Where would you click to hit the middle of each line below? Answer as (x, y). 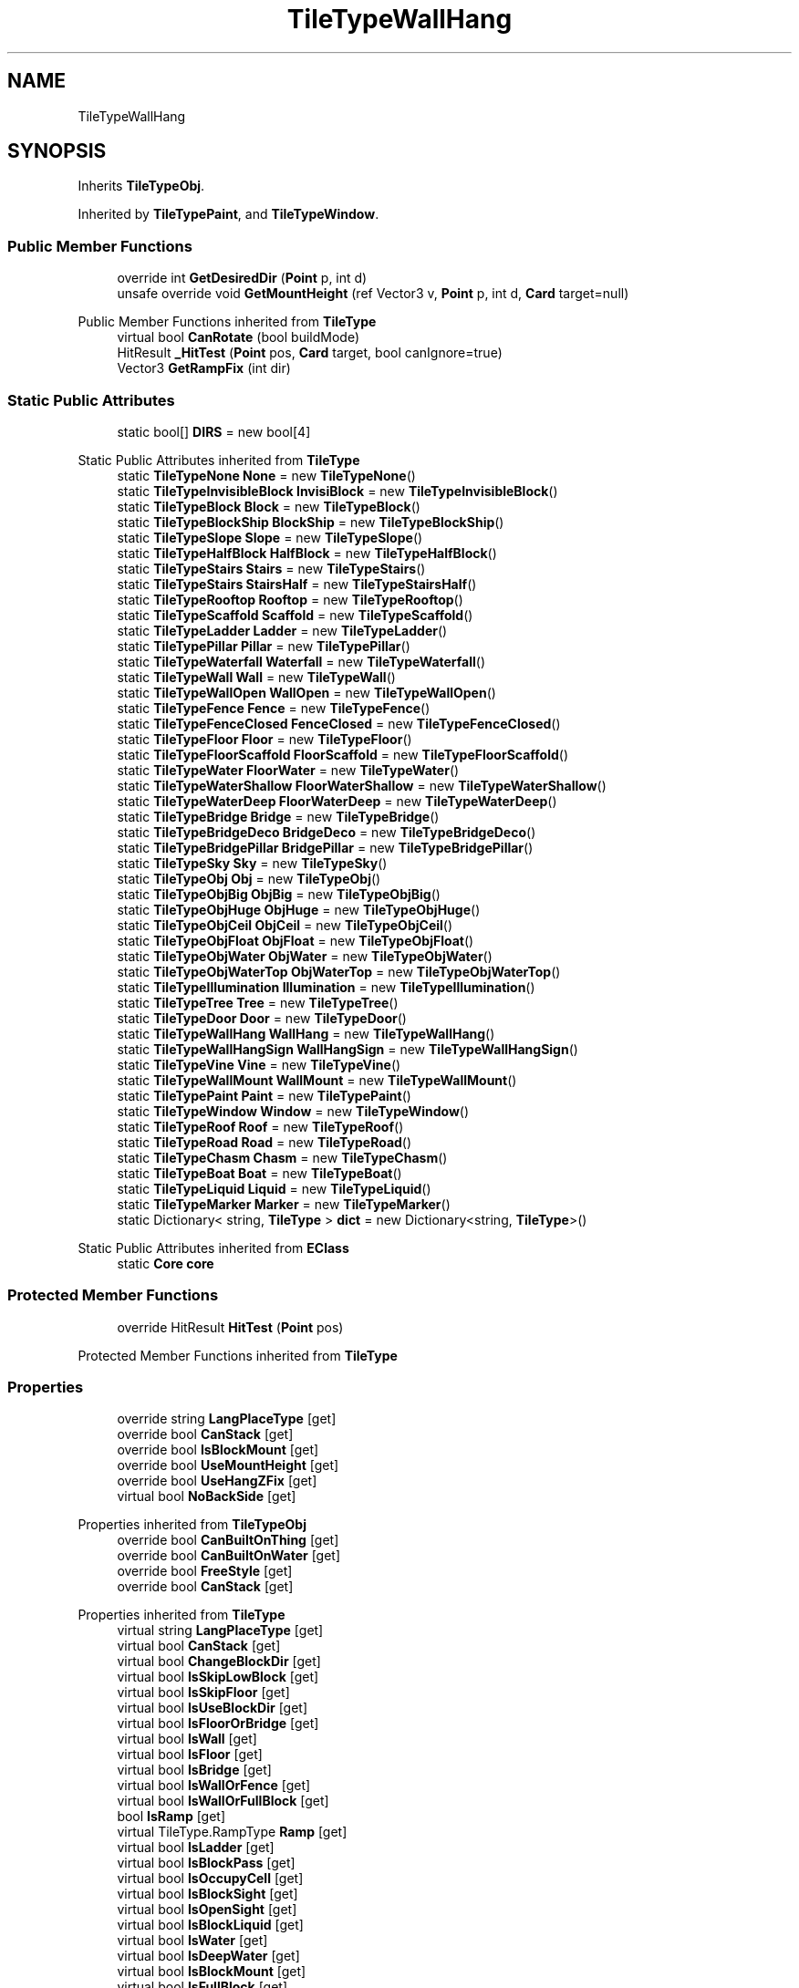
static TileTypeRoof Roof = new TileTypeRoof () (260, 1126)
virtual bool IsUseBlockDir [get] (213, 1708)
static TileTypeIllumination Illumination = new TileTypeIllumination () (326, 987)
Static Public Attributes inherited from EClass (213, 1248)
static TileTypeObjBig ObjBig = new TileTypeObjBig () (279, 894)
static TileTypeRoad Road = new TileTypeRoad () (265, 1142)
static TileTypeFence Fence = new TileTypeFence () (274, 708)
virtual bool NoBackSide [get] (207, 1496)
